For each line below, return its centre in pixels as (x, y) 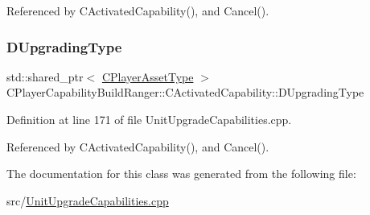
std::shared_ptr (45, 76)
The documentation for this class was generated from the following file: (181, 174)
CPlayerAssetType (148, 76)
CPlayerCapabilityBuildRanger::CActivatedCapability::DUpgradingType (185, 92)
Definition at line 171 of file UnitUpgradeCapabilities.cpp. (149, 119)
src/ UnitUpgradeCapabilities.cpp (88, 200)
